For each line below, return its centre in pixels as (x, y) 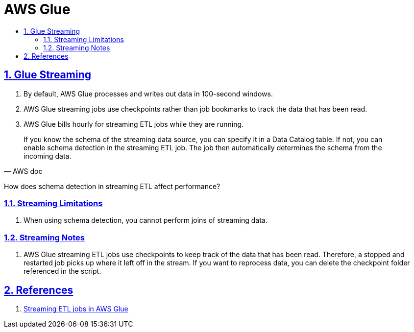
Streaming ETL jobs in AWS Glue (76, 308)
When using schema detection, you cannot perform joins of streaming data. (146, 220)
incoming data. (48, 156)
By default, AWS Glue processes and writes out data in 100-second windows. (148, 94)
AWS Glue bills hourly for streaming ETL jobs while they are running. (134, 124)
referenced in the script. (62, 271)
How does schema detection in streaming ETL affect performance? (112, 186)
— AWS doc (23, 171)
